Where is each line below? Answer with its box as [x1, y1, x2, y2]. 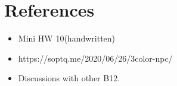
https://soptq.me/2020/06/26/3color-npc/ [18, 52, 173, 64]
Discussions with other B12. [18, 72, 120, 84]
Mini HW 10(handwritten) [18, 32, 116, 44]
